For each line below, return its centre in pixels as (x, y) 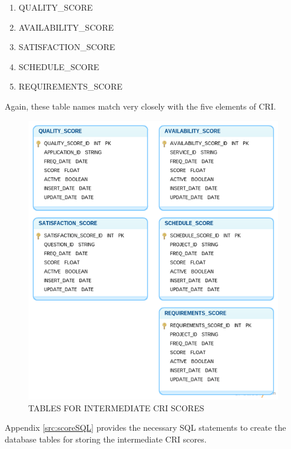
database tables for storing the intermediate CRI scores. (106, 439)
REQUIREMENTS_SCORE (70, 86)
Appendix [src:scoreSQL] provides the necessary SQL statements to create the (145, 427)
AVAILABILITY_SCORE (66, 27)
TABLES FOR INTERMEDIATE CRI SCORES (116, 407)
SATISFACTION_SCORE (67, 47)
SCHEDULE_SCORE (59, 66)
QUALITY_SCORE (56, 7)
